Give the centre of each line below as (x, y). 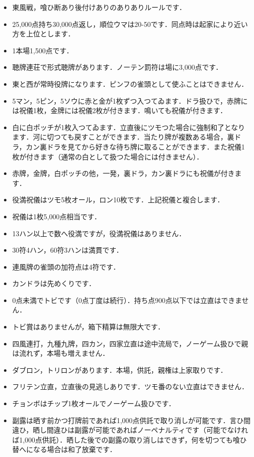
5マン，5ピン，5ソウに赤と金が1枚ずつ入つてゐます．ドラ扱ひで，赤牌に (130, 100)
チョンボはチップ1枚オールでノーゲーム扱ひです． (94, 403)
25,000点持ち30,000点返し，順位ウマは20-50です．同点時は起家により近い (130, 24)
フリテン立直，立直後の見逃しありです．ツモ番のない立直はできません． (130, 386)
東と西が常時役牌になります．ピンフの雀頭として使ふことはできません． (130, 83)
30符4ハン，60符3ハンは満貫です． (68, 250)
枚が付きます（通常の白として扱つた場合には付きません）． (108, 156)
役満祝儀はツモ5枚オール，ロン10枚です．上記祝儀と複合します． (118, 200)
